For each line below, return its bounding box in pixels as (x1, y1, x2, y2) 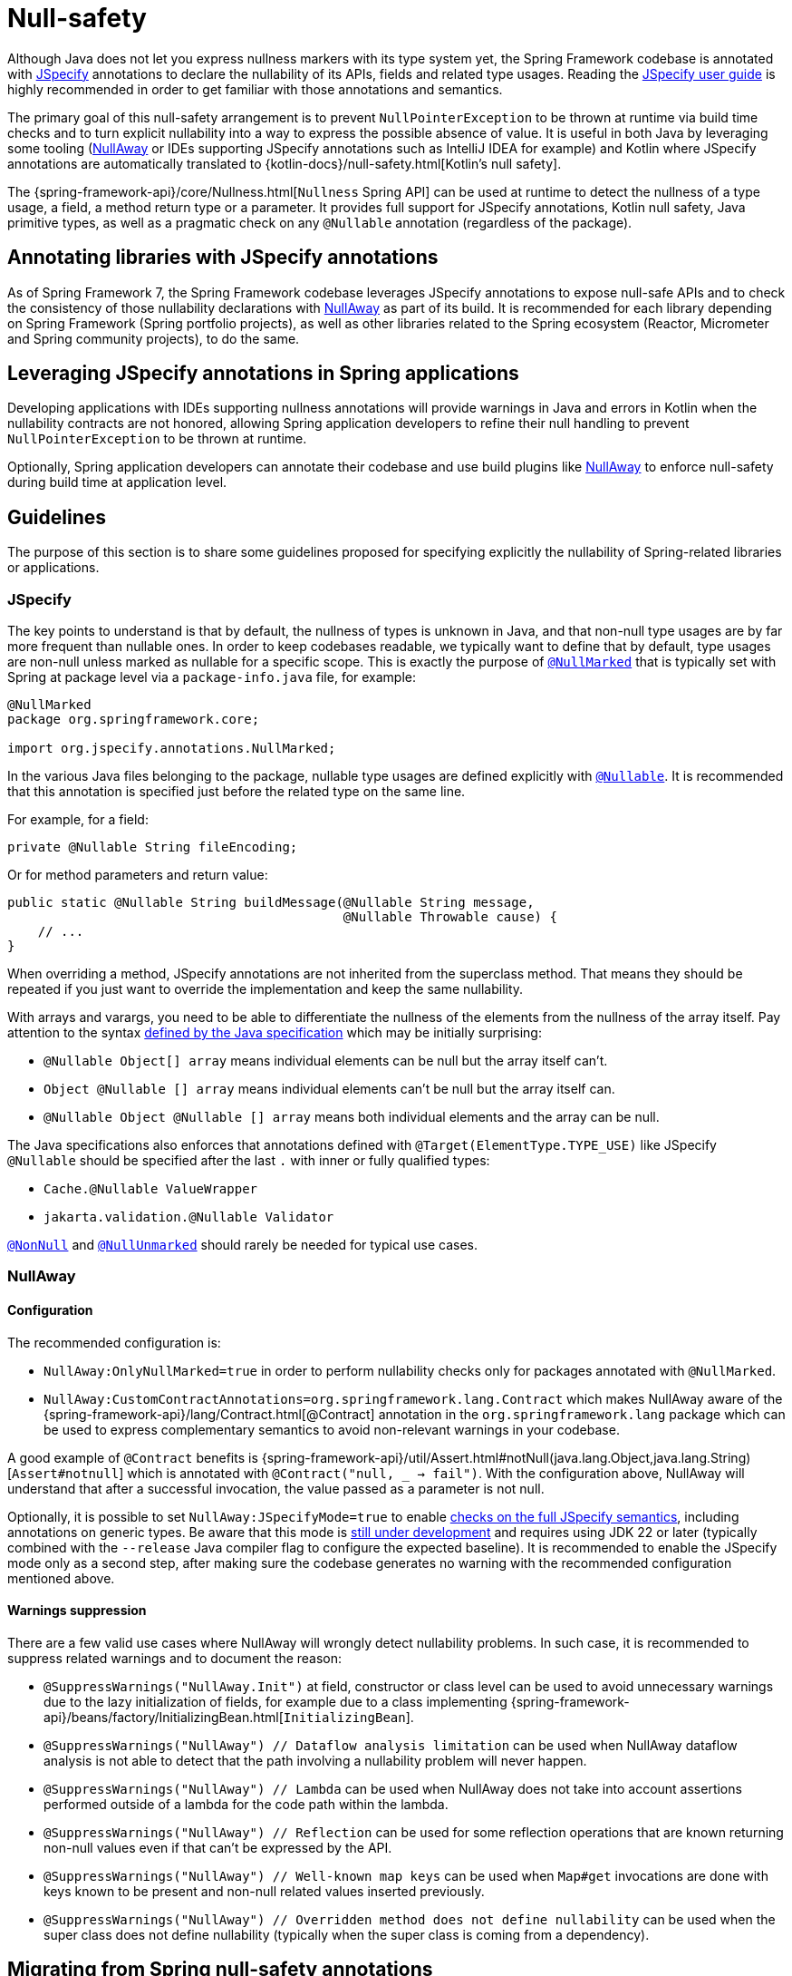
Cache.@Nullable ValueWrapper (43, 1182, 258, 1197)
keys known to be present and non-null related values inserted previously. (43, 1883, 485, 1899)
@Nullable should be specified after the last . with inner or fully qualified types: (7, 1153, 490, 1169)
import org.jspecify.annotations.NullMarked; (7, 741, 336, 756)
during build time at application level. (7, 474, 227, 491)
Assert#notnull (12, 1465, 120, 1481)
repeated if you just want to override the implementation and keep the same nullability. (7, 981, 524, 998)
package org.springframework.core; (7, 712, 260, 727)
